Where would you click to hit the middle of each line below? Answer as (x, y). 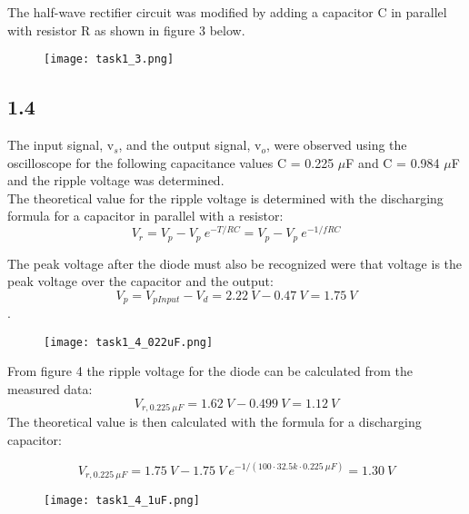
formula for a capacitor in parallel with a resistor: (145, 216)
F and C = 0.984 (393, 162)
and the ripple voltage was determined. (116, 180)
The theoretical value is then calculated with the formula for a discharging (215, 422)
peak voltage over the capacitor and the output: (140, 281)
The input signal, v (61, 145)
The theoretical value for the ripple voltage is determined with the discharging (225, 198)
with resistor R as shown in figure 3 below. (126, 30)
